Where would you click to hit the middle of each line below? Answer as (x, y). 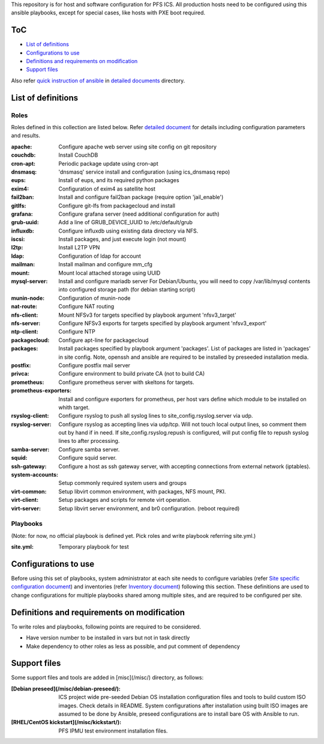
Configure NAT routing (86, 306)
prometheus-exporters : (41, 391)
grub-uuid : (25, 222)
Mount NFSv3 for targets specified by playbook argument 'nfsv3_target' (147, 315)
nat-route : (24, 306)
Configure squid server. (88, 458)
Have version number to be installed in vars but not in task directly (108, 638)
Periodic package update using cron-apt (108, 163)
